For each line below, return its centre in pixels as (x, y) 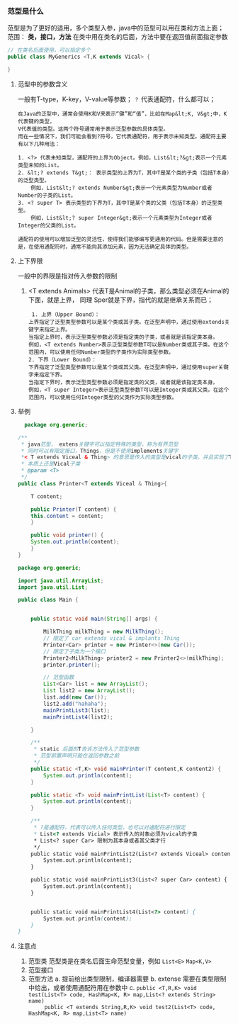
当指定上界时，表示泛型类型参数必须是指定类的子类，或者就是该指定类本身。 (123, 337)
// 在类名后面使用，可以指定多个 (49, 50)
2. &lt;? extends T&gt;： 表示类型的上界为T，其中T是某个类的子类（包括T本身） (124, 173)
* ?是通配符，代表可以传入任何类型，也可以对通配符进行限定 (110, 828)
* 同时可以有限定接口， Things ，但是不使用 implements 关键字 (100, 451)
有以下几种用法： (39, 144)
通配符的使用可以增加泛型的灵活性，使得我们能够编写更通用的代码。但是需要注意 (118, 239)
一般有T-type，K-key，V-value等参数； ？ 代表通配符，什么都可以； (117, 99)
